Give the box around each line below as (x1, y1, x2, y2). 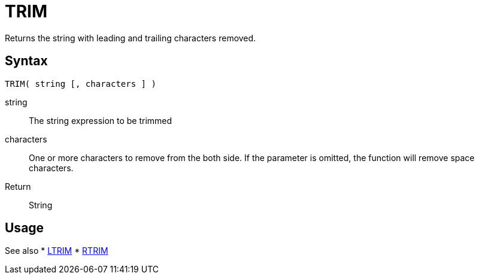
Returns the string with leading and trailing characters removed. (5, 32, 256, 43)
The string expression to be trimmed (29, 115, 172, 126)
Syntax (5, 53, 48, 69)
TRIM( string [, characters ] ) (5, 78, 156, 89)
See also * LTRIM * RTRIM (5, 245, 108, 256)
